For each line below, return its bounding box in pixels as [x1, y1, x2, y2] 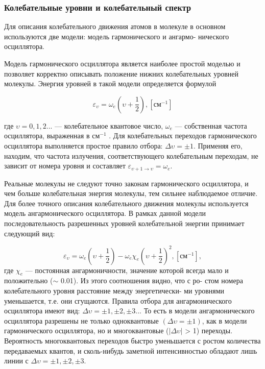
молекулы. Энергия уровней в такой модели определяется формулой [4, 78, 216, 89]
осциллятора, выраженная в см [4, 130, 100, 141]
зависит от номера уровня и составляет [4, 160, 126, 171]
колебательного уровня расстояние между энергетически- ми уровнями [4, 285, 225, 296]
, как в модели [202, 315, 247, 326]
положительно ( [4, 275, 53, 286]
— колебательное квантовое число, [55, 120, 163, 131]
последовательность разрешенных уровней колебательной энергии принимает [4, 217, 245, 228]
